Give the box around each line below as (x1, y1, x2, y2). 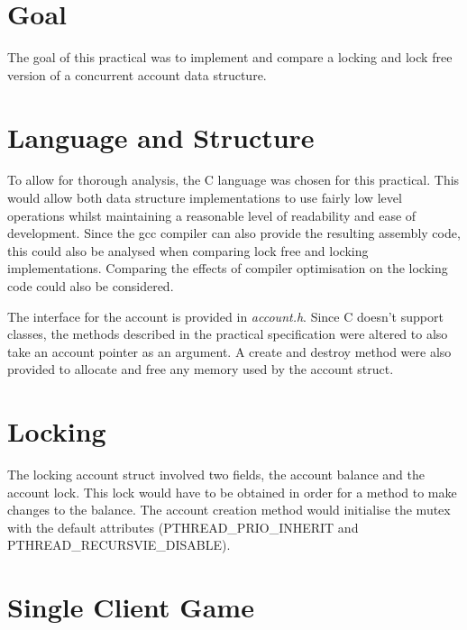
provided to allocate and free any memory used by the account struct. (7, 360, 394, 379)
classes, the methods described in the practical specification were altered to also (7, 324, 448, 343)
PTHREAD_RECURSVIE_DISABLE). (7, 535, 231, 554)
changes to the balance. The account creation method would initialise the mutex (7, 500, 451, 519)
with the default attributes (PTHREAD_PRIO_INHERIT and (7, 517, 359, 536)
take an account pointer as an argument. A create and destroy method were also (7, 342, 452, 361)
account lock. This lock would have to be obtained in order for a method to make (7, 482, 457, 501)
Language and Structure (7, 118, 315, 155)
